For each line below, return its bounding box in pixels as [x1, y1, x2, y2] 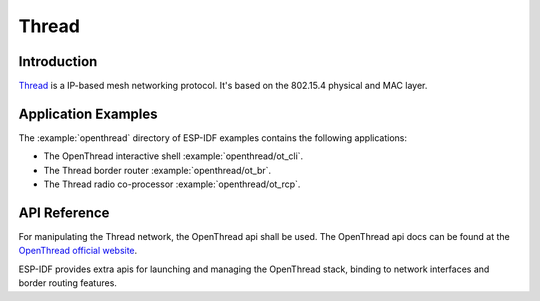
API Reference [18, 204, 110, 221]
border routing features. [18, 277, 117, 289]
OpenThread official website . [18, 245, 138, 257]
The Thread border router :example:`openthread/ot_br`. [43, 164, 272, 176]
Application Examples [18, 105, 159, 122]
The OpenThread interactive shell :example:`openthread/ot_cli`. [43, 150, 304, 162]
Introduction [18, 53, 98, 70]
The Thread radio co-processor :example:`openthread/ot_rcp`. [43, 178, 301, 190]
